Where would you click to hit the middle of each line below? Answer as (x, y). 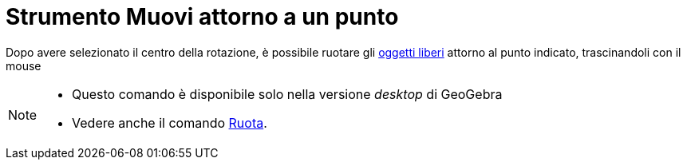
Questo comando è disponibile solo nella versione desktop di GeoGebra (287, 94)
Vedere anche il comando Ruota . (170, 123)
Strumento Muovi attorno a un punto (202, 17)
